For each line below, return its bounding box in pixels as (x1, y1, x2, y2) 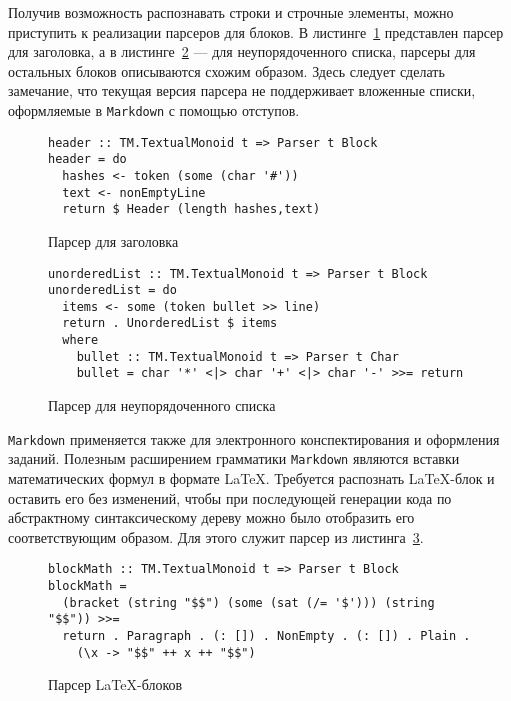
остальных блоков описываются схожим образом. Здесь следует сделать (8, 60, 445, 81)
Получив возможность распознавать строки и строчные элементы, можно (8, 2, 454, 22)
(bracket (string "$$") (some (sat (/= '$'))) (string (62, 595, 435, 610)
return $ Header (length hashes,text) (62, 202, 321, 217)
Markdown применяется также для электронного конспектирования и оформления (8, 428, 500, 449)
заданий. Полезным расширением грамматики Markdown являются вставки (8, 448, 460, 469)
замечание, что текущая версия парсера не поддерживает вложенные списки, (8, 80, 476, 101)
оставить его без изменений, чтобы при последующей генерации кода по (8, 487, 452, 508)
